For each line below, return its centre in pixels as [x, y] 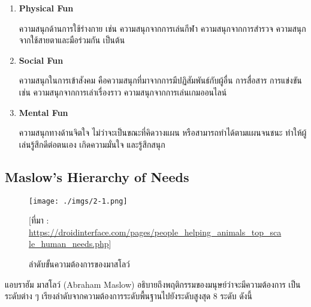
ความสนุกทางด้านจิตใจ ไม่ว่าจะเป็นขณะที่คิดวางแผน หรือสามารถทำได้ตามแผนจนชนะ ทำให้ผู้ [163, 132]
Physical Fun [46, 8]
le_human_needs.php [69, 244]
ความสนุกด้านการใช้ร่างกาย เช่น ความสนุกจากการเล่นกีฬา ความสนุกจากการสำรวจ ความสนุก [162, 28]
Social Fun [41, 60]
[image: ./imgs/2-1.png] [78, 201]
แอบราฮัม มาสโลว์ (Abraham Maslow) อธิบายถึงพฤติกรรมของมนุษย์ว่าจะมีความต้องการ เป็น [153, 284]
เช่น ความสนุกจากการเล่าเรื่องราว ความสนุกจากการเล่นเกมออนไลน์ [123, 92]
